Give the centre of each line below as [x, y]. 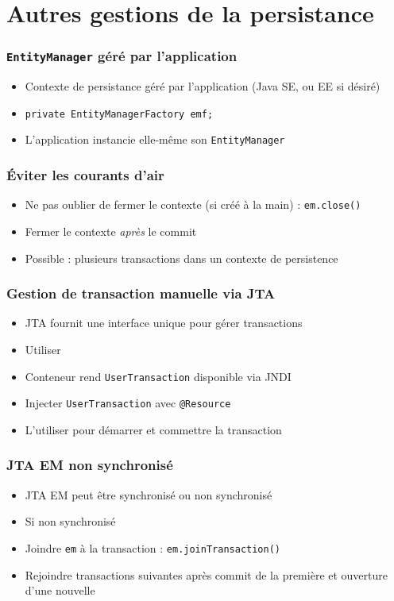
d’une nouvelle [60, 590]
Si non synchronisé [70, 521]
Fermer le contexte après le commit [111, 231]
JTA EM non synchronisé [90, 465]
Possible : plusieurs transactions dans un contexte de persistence [182, 258]
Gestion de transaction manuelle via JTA [141, 293]
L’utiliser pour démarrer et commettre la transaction [153, 429]
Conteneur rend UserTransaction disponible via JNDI [158, 376]
